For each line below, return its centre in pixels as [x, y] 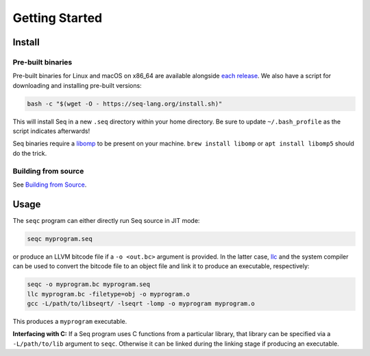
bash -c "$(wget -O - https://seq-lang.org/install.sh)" [125, 104]
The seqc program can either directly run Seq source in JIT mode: [106, 220]
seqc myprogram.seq [60, 239]
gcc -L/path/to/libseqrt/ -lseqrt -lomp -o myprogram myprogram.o [141, 304]
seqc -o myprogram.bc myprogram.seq [89, 284]
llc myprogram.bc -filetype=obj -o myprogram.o [108, 294]
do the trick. [30, 153]
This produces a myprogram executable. [70, 321]
